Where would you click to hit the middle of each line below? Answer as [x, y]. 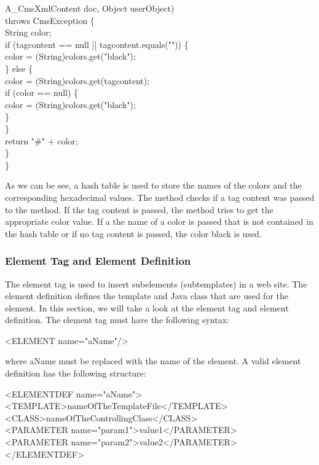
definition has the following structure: [76, 373]
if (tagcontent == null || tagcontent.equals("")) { [97, 44]
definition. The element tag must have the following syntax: [117, 320]
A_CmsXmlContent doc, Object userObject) [90, 8]
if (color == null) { [42, 92]
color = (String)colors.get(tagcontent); [77, 80]
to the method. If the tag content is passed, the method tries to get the [139, 209]
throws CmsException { [50, 20]
